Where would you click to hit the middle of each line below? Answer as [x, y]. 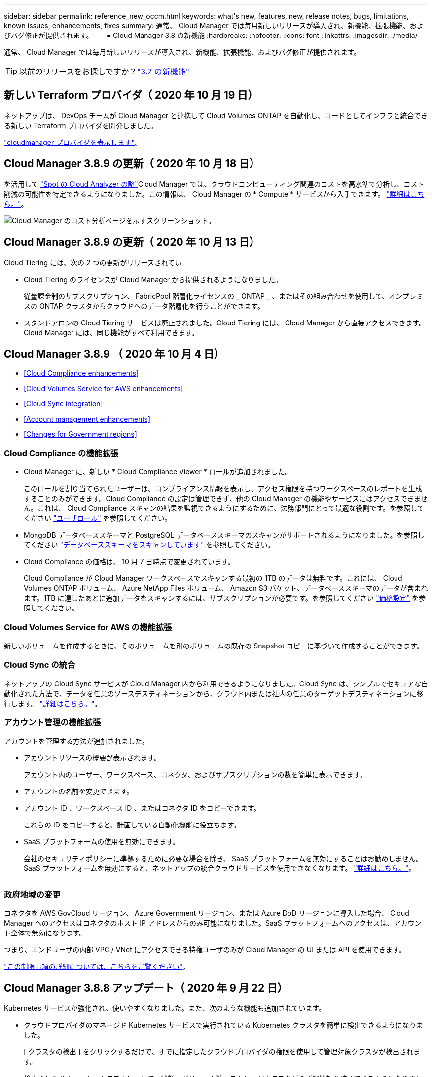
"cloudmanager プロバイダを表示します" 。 [73, 142]
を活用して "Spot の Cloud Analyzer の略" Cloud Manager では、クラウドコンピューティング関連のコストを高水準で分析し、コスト [214, 184]
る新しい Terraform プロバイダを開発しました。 [81, 125]
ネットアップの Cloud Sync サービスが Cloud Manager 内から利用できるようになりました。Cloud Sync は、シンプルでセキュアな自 [216, 683]
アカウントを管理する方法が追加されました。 [76, 741]
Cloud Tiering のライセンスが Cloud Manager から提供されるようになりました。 [153, 279]
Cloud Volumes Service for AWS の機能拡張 [88, 627]
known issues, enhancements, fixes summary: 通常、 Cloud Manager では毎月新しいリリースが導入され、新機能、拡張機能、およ [214, 25]
